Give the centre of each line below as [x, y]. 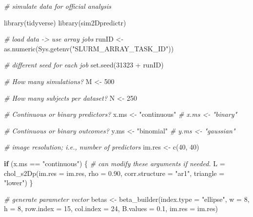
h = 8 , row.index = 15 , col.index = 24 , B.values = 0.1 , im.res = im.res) [111, 208]
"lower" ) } [19, 183]
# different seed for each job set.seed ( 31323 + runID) [84, 65]
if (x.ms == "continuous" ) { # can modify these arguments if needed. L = [115, 163]
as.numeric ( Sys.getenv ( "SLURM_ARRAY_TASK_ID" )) [89, 48]
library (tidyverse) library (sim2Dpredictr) [65, 22]
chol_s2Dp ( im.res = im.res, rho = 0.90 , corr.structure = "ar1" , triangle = [114, 173]
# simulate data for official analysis [58, 6]
